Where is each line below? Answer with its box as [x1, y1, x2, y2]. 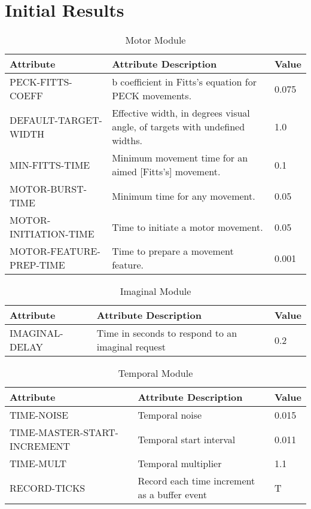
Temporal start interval [138, 432, 236, 446]
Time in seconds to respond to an [96, 326, 237, 340]
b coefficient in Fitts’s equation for [112, 75, 257, 89]
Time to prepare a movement [112, 244, 234, 258]
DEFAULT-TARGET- [10, 112, 102, 127]
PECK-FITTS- [10, 75, 72, 89]
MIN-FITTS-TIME [10, 157, 90, 172]
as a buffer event [138, 487, 208, 502]
